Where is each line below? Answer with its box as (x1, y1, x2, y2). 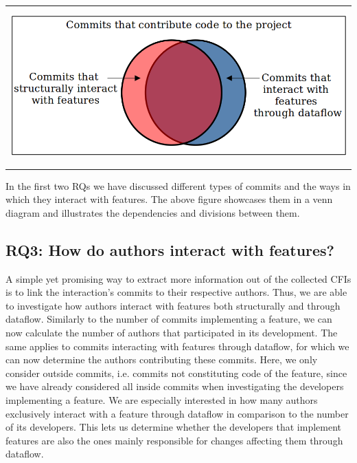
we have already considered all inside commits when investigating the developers (5, 379, 344, 394)
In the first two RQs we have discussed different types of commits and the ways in (5, 178, 351, 193)
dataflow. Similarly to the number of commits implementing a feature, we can (5, 312, 332, 326)
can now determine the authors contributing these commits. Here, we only (5, 352, 318, 367)
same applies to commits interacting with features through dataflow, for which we (5, 338, 349, 353)
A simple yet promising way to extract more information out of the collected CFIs (5, 271, 352, 286)
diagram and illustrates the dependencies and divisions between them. (5, 205, 300, 219)
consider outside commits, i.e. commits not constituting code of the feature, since (5, 365, 347, 380)
